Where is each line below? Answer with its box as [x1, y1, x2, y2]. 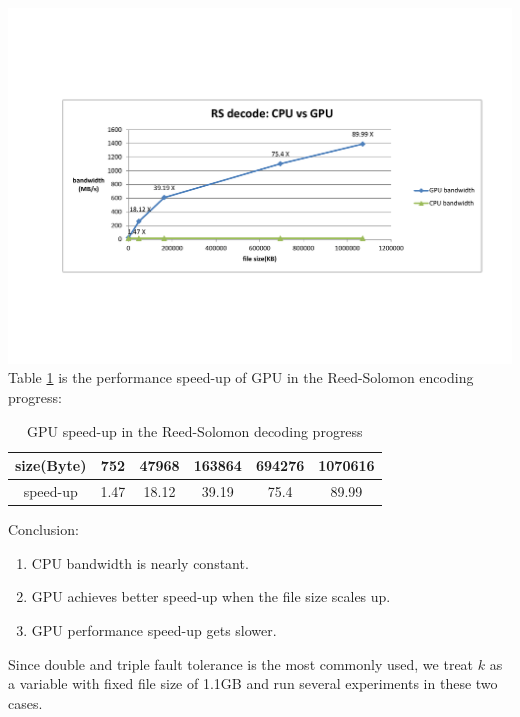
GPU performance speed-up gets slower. [31, 619, 277, 640]
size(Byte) [15, 455, 87, 476]
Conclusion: [8, 519, 79, 540]
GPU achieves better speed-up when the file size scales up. [31, 586, 391, 607]
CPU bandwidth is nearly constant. [31, 552, 249, 573]
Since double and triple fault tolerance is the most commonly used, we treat [8, 653, 474, 674]
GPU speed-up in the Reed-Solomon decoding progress [26, 420, 363, 441]
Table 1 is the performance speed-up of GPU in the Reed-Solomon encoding [8, 367, 474, 388]
